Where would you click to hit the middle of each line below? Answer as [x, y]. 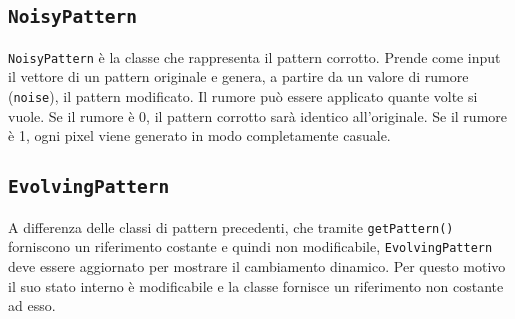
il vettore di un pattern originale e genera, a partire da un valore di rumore [238, 76]
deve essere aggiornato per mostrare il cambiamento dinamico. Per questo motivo [257, 265]
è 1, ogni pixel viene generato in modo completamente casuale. [199, 135]
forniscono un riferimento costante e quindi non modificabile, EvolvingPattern [250, 246]
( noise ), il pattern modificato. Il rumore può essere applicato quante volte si [243, 96]
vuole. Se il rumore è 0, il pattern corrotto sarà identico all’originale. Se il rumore [257, 115]
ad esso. [32, 305]
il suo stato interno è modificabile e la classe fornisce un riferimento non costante [256, 285]
